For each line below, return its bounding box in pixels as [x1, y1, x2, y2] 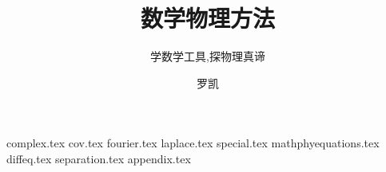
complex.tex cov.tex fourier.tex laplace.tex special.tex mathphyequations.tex [6, 135, 380, 151]
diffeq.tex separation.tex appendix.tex [6, 150, 191, 166]
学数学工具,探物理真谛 [150, 48, 265, 64]
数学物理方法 [140, 2, 275, 34]
